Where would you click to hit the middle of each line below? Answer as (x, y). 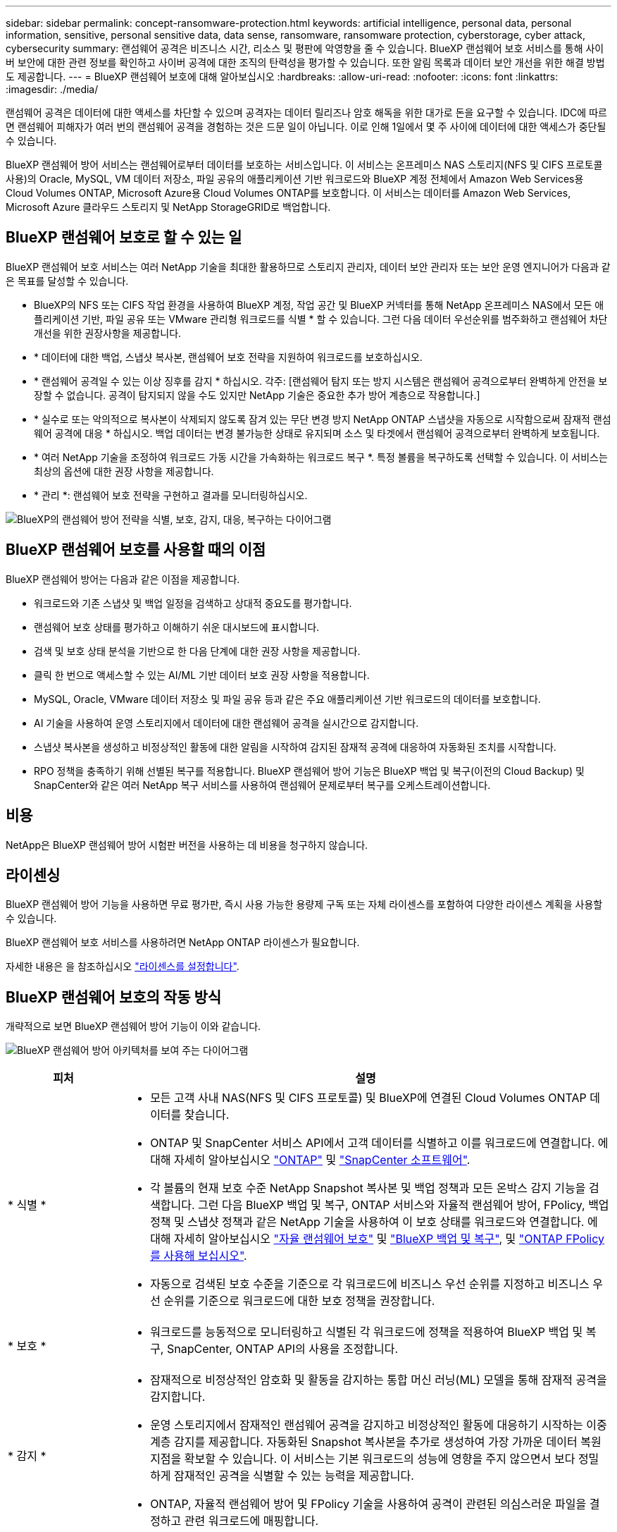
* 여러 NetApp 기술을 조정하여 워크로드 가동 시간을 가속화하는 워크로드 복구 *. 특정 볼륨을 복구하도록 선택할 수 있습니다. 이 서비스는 (321, 457)
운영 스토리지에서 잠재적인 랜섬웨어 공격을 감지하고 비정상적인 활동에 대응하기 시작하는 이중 (379, 1425)
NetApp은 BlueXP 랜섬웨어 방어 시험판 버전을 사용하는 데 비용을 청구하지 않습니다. (187, 845)
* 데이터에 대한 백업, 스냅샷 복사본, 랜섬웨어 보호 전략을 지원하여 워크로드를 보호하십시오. (228, 357)
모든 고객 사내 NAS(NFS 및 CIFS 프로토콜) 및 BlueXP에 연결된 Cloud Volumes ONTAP (368, 1098)
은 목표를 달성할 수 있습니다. (67, 281)
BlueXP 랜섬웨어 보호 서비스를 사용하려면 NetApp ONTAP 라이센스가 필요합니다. (183, 943)
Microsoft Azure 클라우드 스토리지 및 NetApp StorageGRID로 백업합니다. (168, 207)
